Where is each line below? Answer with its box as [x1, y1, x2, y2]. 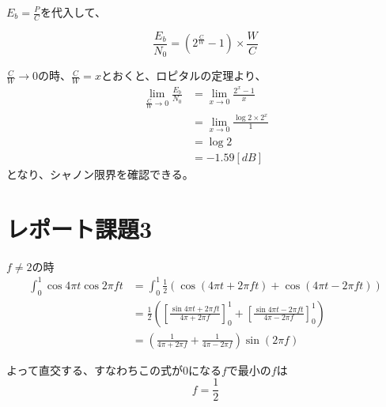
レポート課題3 [6, 212, 153, 244]
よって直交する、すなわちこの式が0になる [6, 361, 221, 378]
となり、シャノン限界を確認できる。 [6, 165, 194, 182]
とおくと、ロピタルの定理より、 [100, 67, 267, 84]
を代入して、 [40, 4, 106, 20]
